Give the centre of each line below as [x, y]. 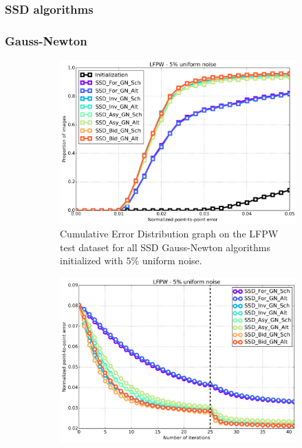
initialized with [91, 260]
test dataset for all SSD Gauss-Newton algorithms [165, 247]
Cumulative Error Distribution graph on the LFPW [169, 234]
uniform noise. [172, 260]
